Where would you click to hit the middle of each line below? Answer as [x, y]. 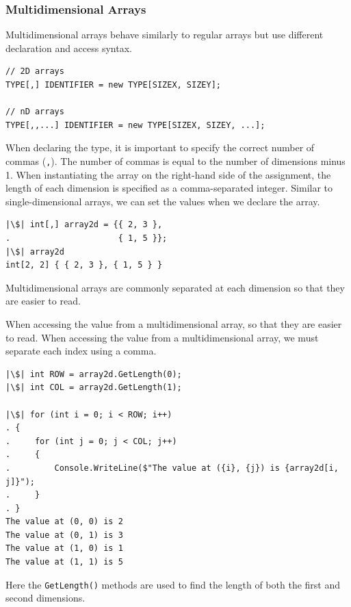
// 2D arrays [35, 72]
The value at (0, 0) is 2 [64, 522]
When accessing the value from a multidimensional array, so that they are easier [174, 323]
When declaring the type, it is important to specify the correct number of [160, 147]
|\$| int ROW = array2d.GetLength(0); [94, 374]
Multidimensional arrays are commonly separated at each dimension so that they [175, 287]
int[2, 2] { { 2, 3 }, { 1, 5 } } [84, 265]
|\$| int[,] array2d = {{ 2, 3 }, [84, 225]
